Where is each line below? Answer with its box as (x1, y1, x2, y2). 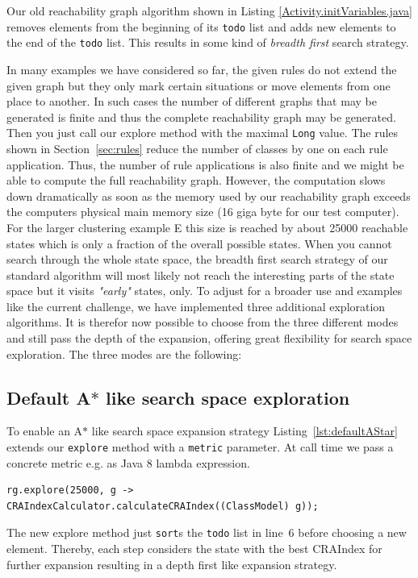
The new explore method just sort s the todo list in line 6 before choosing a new (6, 524, 407, 541)
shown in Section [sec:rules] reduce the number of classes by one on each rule (6, 139, 388, 156)
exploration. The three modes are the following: (6, 345, 242, 362)
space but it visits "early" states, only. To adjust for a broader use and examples (6, 282, 403, 299)
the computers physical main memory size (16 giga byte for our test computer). (6, 203, 399, 220)
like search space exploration (106, 385, 350, 410)
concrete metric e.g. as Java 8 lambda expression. (6, 454, 250, 471)
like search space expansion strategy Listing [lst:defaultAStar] (91, 422, 398, 439)
